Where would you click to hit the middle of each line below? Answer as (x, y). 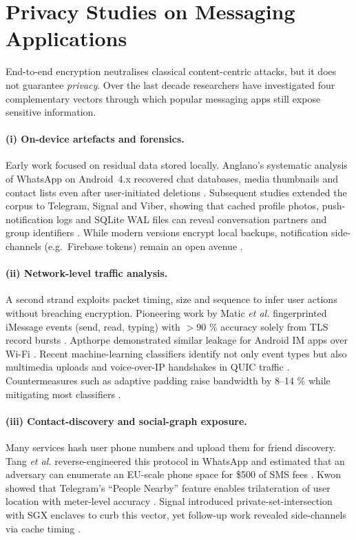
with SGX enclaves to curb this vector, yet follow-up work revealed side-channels (176, 514)
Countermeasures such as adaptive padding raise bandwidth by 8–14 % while (168, 380)
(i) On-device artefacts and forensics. (95, 139)
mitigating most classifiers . (63, 394)
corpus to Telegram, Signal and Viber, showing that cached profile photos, (163, 206)
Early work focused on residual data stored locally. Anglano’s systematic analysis (177, 165)
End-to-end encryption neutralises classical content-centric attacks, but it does (171, 71)
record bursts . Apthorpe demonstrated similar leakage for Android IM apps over (177, 340)
